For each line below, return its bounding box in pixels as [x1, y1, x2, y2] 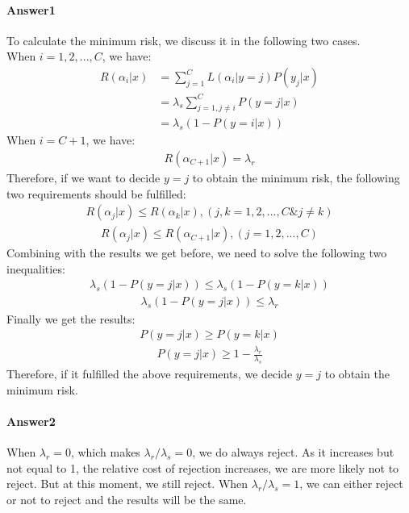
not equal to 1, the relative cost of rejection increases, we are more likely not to [6, 459, 399, 476]
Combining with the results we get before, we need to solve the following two [6, 244, 387, 261]
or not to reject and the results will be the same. [6, 490, 247, 507]
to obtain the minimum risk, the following [192, 169, 400, 186]
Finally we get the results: [6, 310, 136, 327]
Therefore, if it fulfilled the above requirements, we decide [6, 365, 293, 382]
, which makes [70, 444, 140, 461]
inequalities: [6, 260, 65, 277]
